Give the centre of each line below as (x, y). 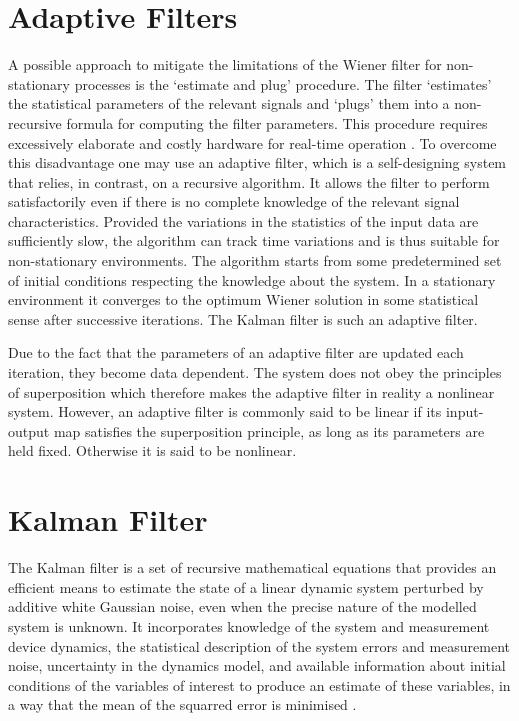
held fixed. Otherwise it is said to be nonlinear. (152, 450)
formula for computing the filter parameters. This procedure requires (277, 122)
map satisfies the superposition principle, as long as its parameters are (269, 430)
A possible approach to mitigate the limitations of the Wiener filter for (225, 64)
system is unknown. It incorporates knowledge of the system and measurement (249, 625)
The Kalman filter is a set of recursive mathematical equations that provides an (252, 567)
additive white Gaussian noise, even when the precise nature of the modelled (242, 606)
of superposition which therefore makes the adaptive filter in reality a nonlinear (251, 391)
